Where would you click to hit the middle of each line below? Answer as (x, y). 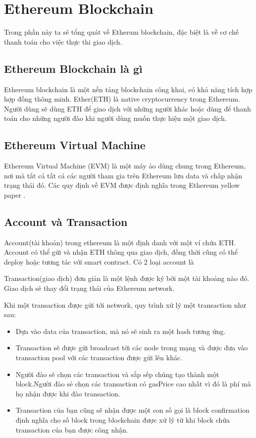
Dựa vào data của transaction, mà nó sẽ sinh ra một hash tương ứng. (121, 331)
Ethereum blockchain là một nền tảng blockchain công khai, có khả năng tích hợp (128, 89)
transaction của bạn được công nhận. (72, 429)
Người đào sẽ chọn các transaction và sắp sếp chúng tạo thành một (117, 374)
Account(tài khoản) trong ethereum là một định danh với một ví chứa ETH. (120, 242)
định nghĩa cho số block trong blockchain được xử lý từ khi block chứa (123, 419)
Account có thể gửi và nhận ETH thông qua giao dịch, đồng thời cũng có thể (121, 252)
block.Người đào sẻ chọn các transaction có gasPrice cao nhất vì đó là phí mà (133, 384)
